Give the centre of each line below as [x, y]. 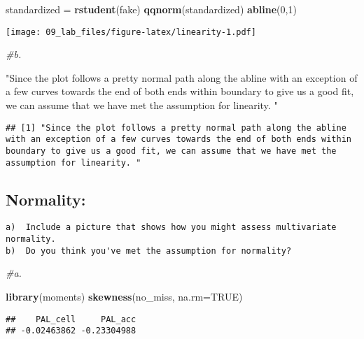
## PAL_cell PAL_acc [71, 319]
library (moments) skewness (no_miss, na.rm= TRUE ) [124, 297]
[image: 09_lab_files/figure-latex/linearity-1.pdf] [131, 32]
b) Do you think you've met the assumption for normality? [149, 251]
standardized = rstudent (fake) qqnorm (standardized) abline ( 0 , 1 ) [151, 9]
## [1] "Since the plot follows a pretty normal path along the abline [176, 128]
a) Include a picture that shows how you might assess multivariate [171, 228]
